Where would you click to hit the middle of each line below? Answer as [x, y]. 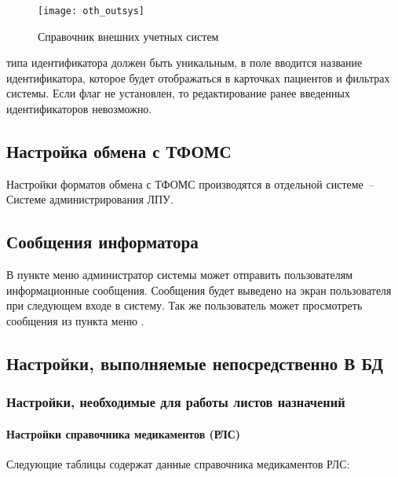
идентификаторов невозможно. [79, 109]
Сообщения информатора [102, 242]
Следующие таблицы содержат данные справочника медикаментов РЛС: [178, 464]
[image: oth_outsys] [91, 11]
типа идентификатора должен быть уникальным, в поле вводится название [184, 62]
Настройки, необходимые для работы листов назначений [176, 402]
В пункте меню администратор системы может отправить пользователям [180, 275]
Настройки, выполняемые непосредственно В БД [195, 363]
